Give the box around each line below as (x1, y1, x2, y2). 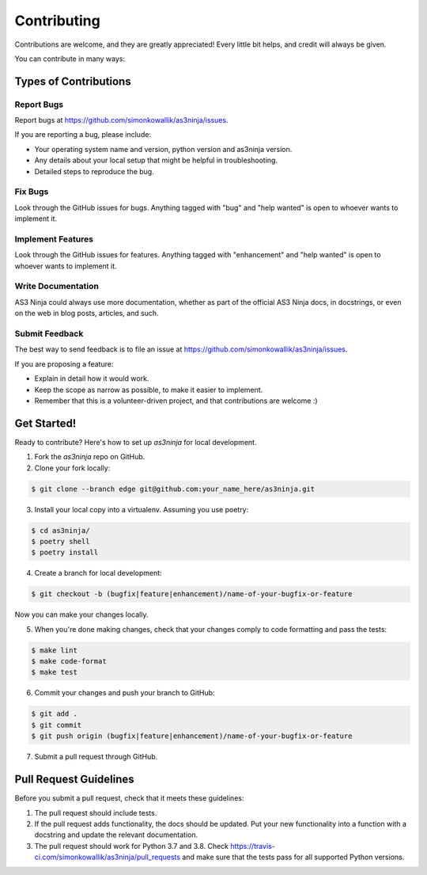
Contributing (14, 12, 100, 29)
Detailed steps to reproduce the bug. (34, 166, 154, 176)
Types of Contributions (14, 74, 131, 88)
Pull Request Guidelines (14, 773, 134, 786)
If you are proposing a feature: (14, 359, 114, 368)
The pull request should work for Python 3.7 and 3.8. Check (34, 841, 229, 850)
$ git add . (31, 710, 78, 718)
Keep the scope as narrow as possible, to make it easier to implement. (34, 385, 263, 394)
